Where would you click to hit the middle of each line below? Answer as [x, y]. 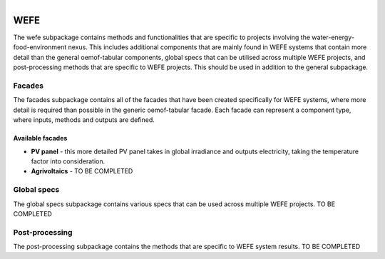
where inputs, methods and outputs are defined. [84, 120]
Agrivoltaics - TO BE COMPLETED [82, 171]
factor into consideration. [68, 161]
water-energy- [333, 37]
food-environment [40, 47]
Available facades [40, 138]
